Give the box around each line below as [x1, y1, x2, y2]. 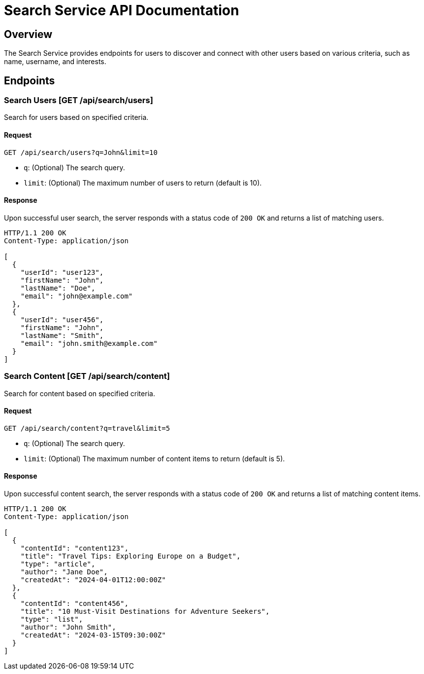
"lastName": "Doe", [20, 284, 96, 292]
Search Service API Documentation [4, 2, 239, 19]
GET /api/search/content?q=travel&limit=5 [4, 424, 170, 432]
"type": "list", [20, 615, 83, 624]
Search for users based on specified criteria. [4, 113, 149, 122]
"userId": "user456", [20, 315, 104, 324]
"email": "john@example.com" [20, 292, 133, 300]
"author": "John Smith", [20, 623, 116, 632]
